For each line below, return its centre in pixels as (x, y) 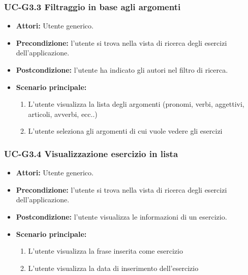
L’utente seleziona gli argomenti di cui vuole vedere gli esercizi (125, 131)
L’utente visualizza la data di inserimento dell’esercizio (113, 268)
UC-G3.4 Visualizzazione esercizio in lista (91, 153)
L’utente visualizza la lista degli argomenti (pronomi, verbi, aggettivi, (136, 104)
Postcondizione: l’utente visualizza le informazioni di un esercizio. (121, 216)
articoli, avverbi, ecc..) (63, 114)
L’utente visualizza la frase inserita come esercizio (105, 251)
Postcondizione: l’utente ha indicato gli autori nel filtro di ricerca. (122, 70)
